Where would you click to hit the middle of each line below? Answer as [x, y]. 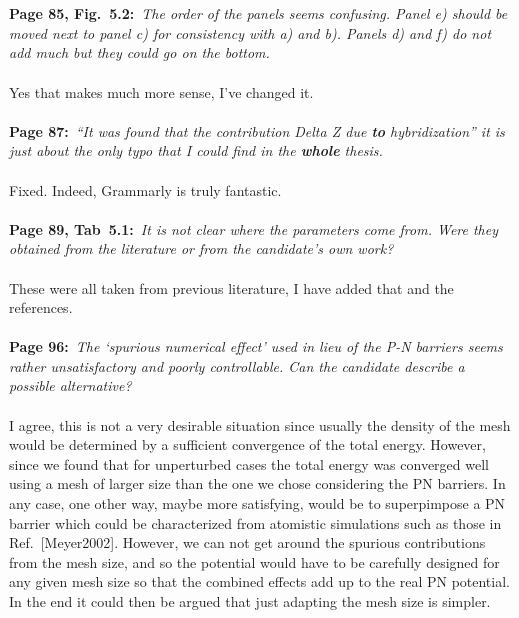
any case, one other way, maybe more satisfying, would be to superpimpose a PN [257, 503]
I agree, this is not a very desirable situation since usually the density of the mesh [260, 424]
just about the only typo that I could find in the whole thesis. [196, 150]
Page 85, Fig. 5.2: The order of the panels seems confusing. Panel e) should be [258, 13]
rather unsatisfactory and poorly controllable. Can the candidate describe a [237, 365]
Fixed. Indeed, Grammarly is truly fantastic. [145, 189]
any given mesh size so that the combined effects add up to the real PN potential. [259, 581]
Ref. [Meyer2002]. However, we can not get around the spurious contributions [247, 542]
